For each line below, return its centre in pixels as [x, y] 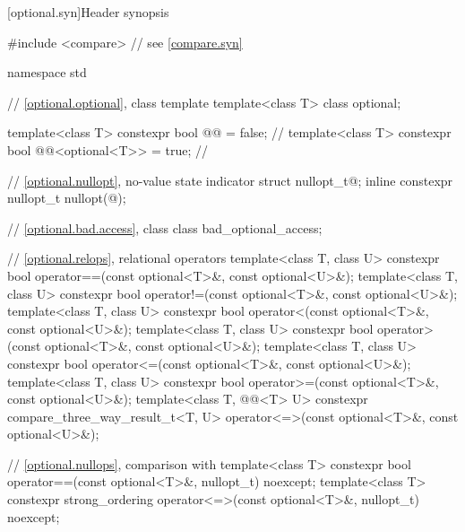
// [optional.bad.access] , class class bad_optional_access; [165, 227]
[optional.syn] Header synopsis [88, 12]
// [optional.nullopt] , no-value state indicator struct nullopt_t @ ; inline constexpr [230, 180]
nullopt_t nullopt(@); [67, 198]
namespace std [47, 72]
